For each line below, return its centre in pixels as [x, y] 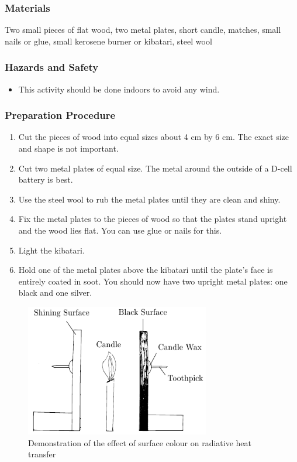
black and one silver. [55, 292]
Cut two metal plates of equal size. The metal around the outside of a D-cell [155, 168]
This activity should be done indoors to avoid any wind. [119, 89]
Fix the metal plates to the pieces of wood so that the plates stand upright [153, 219]
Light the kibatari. [51, 250]
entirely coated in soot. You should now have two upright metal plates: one [153, 281]
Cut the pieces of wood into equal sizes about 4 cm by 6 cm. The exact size [154, 137]
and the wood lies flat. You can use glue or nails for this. [120, 230]
